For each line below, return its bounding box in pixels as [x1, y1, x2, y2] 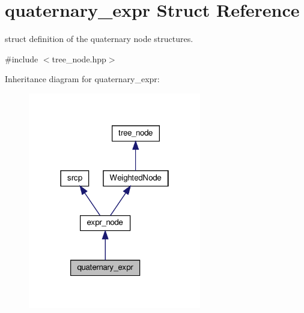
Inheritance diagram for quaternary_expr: [5, 73, 160, 85]
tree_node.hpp [52, 52, 106, 65]
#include [5, 52, 38, 65]
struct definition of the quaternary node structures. [5, 32, 193, 45]
